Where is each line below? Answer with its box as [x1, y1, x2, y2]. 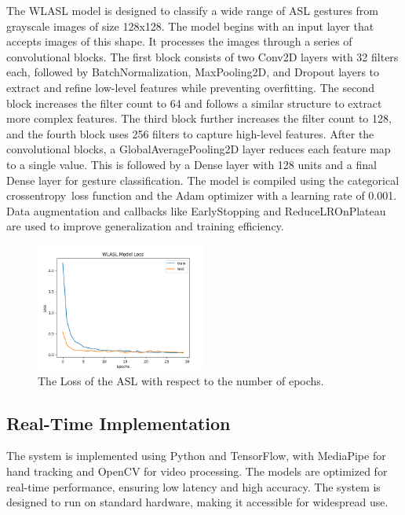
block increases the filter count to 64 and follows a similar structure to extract [6, 94, 382, 111]
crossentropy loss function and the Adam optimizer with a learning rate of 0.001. [6, 187, 397, 204]
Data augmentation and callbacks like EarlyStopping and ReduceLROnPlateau [6, 202, 386, 219]
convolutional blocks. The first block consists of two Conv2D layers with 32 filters [6, 48, 399, 64]
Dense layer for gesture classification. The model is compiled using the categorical [6, 171, 400, 188]
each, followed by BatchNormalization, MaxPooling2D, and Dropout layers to [6, 64, 380, 80]
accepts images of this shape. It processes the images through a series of [6, 33, 352, 50]
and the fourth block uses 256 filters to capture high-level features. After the [6, 125, 374, 142]
